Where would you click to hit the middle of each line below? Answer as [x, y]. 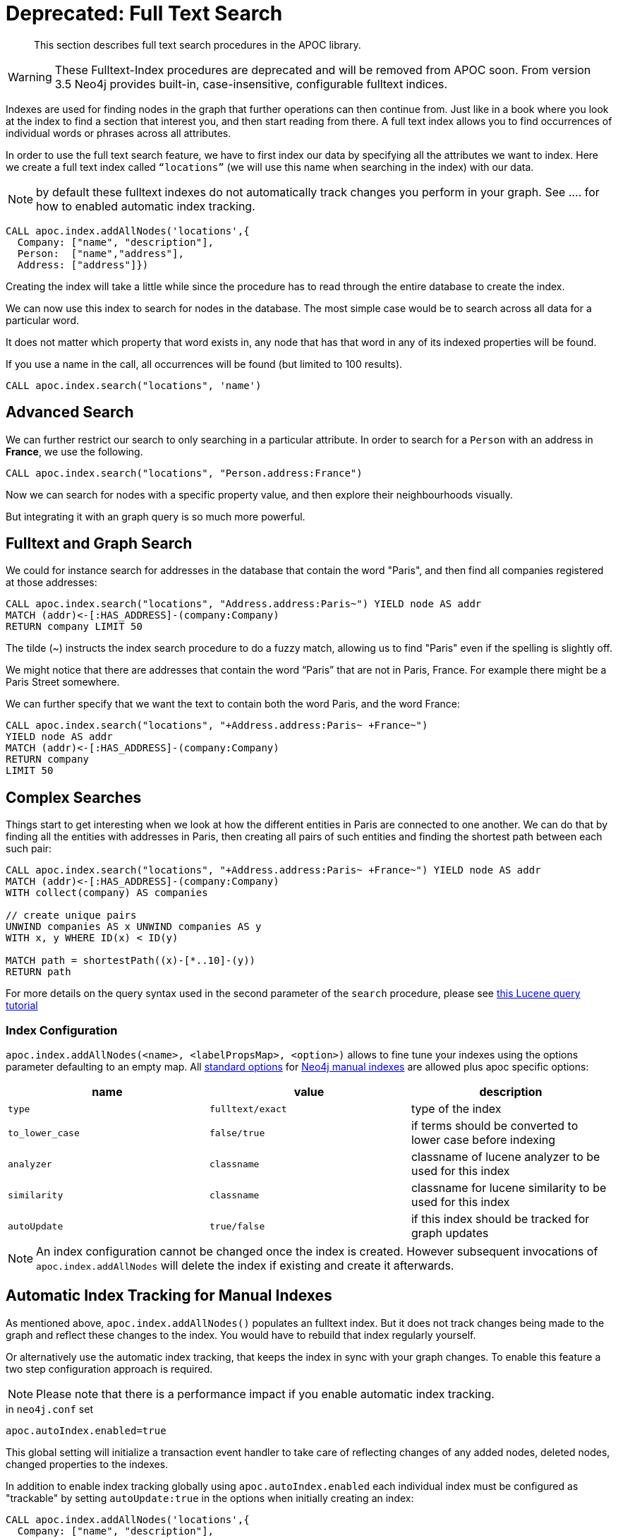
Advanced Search [70, 412]
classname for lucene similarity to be [509, 1188]
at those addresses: [51, 583]
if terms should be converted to [495, 1126]
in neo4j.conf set [49, 1409]
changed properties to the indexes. [87, 1464]
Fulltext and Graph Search [99, 544]
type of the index [456, 1109]
